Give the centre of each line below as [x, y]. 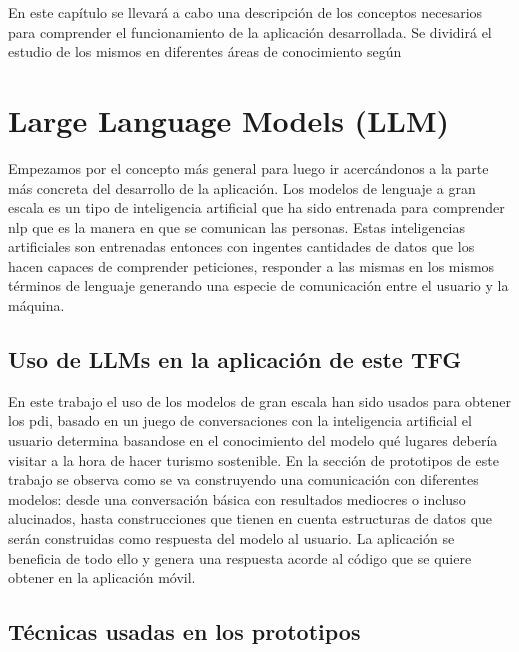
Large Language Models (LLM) [228, 119]
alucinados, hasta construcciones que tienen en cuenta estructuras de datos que [250, 518]
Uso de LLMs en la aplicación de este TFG [235, 359]
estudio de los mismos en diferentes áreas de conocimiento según [205, 51]
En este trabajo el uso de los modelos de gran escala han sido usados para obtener [259, 400]
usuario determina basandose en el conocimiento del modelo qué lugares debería [253, 440]
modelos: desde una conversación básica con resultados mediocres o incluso [237, 498]
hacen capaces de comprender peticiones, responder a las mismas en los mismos [251, 265]
